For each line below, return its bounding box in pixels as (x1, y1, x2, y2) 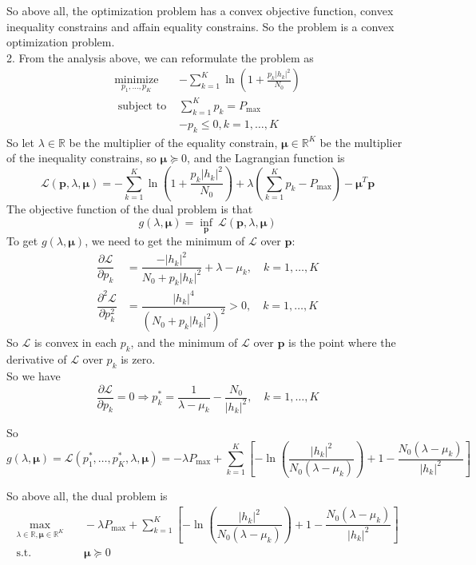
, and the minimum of (130, 334, 238, 351)
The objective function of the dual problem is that (6, 201, 253, 217)
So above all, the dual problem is (6, 487, 168, 504)
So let (6, 133, 34, 150)
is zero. (121, 351, 156, 368)
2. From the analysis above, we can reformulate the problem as (6, 49, 314, 66)
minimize (114, 74, 159, 86)
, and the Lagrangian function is (187, 149, 345, 166)
